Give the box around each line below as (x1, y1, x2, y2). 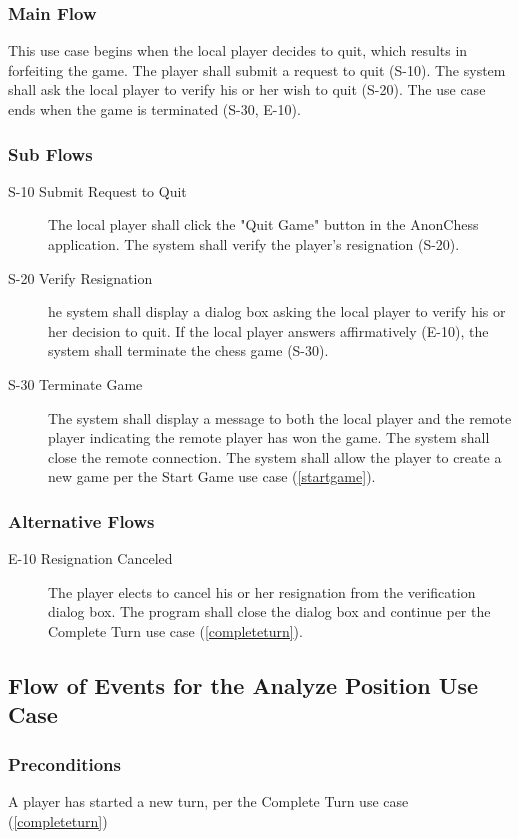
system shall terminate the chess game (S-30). (48, 340, 329, 361)
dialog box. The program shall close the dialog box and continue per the (48, 601, 491, 622)
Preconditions (8, 751, 121, 776)
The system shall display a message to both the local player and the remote (48, 407, 512, 428)
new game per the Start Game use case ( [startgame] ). (48, 466, 376, 487)
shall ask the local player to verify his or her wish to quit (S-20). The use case (8, 79, 486, 100)
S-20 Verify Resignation (8, 267, 153, 288)
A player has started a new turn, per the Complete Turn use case (8, 790, 409, 811)
